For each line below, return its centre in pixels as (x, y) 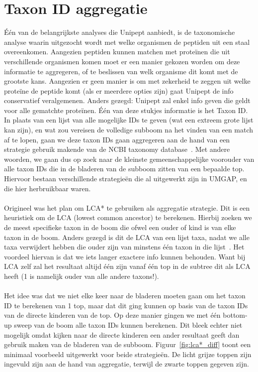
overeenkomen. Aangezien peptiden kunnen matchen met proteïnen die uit (117, 52)
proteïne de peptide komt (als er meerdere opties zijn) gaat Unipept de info (119, 90)
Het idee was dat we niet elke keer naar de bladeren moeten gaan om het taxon (125, 296)
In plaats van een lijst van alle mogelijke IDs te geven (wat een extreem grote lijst (129, 120)
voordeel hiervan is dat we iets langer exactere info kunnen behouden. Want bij (125, 256)
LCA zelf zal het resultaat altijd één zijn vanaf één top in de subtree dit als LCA (127, 266)
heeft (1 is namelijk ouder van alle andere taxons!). (82, 276)
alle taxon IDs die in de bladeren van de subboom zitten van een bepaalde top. (124, 169)
